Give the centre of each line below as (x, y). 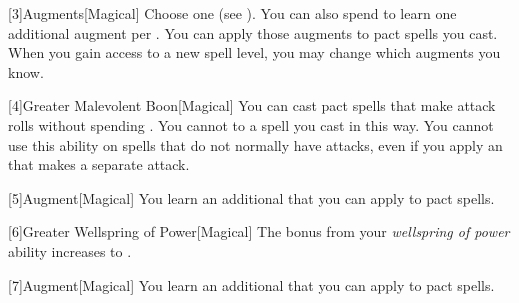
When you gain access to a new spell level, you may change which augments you (254, 52)
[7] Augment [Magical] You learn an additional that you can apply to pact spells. (251, 284)
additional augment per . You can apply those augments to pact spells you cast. (253, 32)
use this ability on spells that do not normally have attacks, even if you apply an (255, 144)
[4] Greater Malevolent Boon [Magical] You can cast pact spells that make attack (252, 105)
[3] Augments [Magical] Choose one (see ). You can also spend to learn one (232, 13)
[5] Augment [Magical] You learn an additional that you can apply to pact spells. (251, 197)
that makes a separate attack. (99, 164)
